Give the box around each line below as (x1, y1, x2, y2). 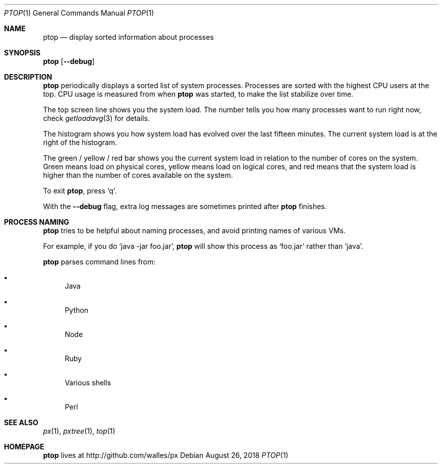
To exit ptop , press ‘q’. (43, 186, 117, 195)
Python (65, 306, 88, 314)
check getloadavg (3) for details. (43, 114, 150, 122)
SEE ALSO (4, 418, 38, 427)
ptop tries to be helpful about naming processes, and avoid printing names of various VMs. (43, 226, 346, 235)
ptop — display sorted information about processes (43, 33, 214, 41)
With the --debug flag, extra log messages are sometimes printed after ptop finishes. (43, 202, 327, 211)
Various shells (65, 378, 111, 387)
